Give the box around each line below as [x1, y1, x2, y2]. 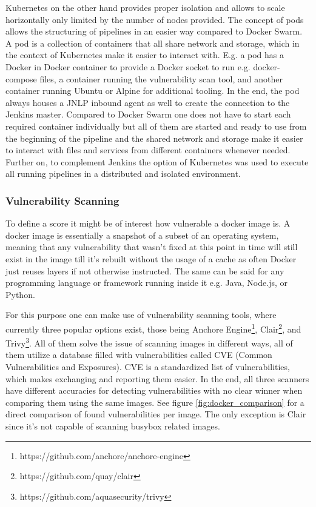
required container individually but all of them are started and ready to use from [5, 119, 307, 132]
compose [5, 72, 37, 85]
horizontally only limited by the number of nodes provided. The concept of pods [5, 13, 304, 25]
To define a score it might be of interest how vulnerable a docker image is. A [5, 217, 291, 230]
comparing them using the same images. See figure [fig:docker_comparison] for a [5, 396, 304, 408]
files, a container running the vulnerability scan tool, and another [39, 72, 283, 85]
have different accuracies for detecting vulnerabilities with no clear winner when [5, 384, 303, 397]
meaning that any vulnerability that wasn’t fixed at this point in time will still [5, 240, 298, 253]
